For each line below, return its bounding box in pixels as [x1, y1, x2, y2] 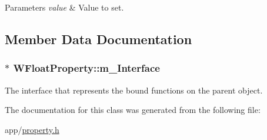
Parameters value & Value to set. [5, 1, 124, 13]
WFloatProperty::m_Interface [13, 61, 160, 75]
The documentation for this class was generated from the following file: [5, 104, 261, 116]
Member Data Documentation [5, 29, 192, 48]
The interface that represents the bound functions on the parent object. [5, 84, 263, 96]
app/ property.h [5, 123, 59, 135]
